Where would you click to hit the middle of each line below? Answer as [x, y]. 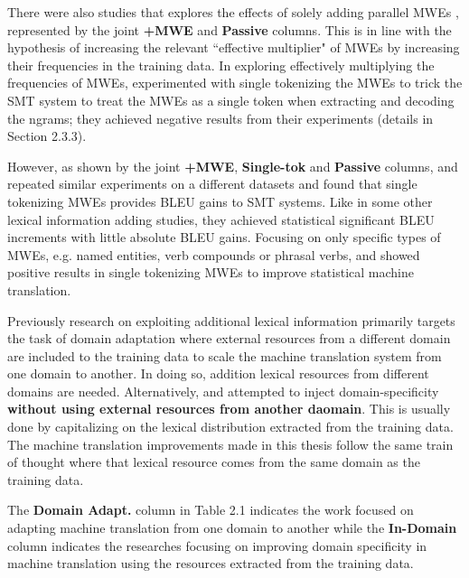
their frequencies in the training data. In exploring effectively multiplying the [221, 65]
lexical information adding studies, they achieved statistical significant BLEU [221, 219]
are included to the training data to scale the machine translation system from [225, 355]
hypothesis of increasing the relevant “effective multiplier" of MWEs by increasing [234, 47]
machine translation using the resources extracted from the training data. [211, 563]
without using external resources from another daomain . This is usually [229, 409]
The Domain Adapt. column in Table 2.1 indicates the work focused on [211, 510]
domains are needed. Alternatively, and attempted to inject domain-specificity [223, 391]
